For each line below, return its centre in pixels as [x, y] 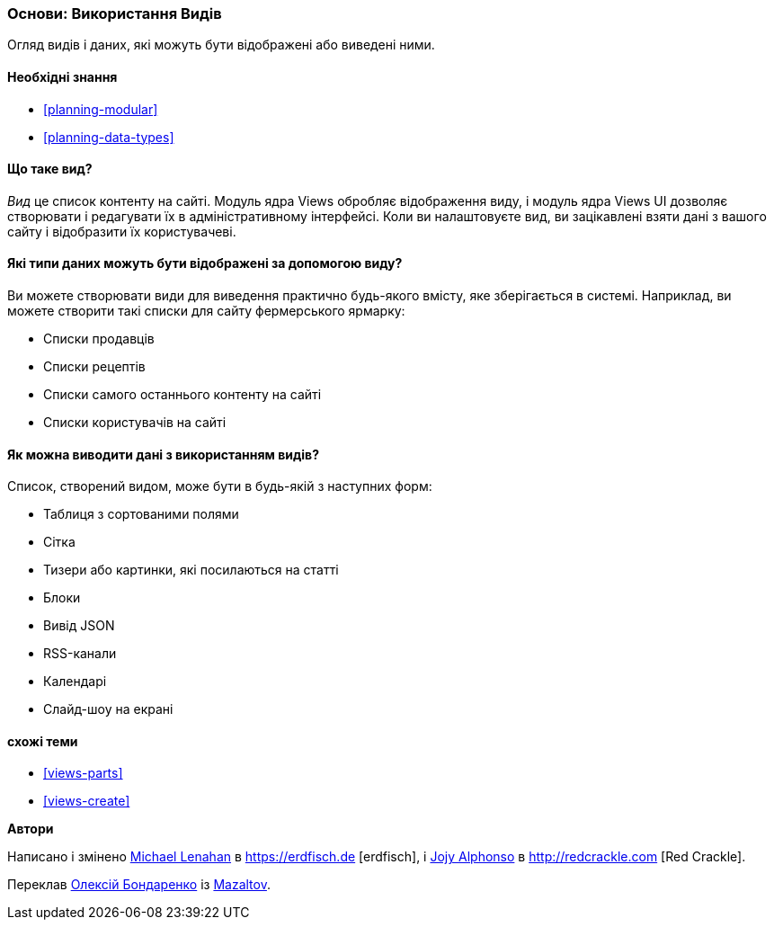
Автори [31, 829]
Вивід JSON [79, 626]
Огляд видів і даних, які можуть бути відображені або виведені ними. [221, 45]
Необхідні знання [62, 76]
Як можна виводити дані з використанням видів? [164, 454]
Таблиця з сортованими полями [141, 514]
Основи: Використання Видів [115, 13]
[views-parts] [83, 773]
